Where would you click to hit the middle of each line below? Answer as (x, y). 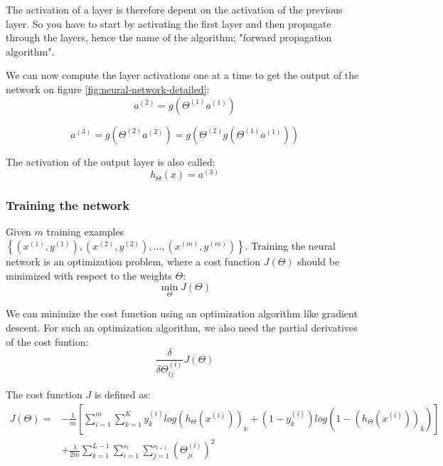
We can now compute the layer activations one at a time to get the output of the (182, 75)
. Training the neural (290, 245)
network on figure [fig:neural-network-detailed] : (108, 89)
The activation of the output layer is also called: (111, 161)
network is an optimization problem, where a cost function (133, 261)
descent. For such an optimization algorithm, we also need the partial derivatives (182, 327)
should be (319, 261)
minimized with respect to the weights (89, 275)
